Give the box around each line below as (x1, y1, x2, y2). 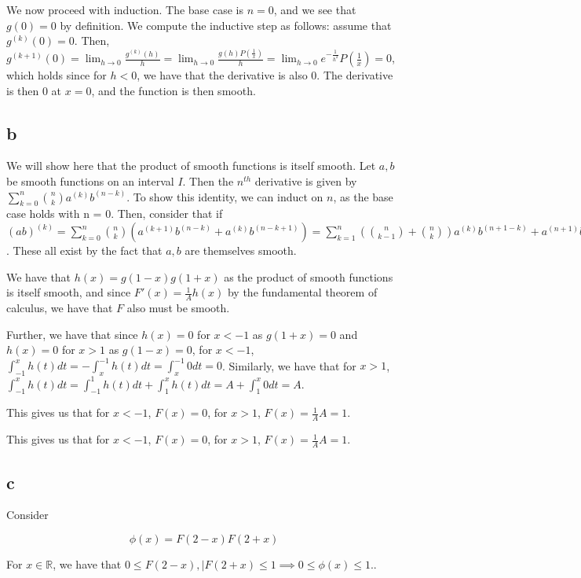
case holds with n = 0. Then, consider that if (6, 205, 223, 222)
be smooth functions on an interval (6, 173, 174, 190)
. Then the (182, 173, 234, 190)
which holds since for (6, 67, 107, 83)
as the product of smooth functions (224, 268, 393, 285)
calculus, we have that (6, 300, 113, 316)
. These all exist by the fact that (6, 242, 163, 259)
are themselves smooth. (185, 242, 297, 259)
